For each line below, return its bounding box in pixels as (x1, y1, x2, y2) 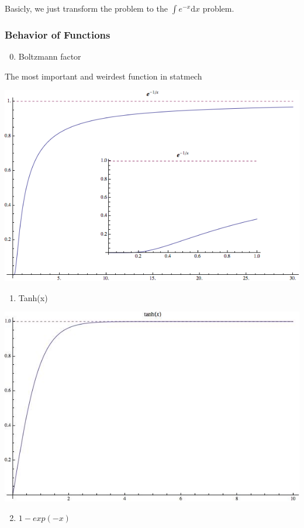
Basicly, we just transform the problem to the (5, 2, 168, 14)
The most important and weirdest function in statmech (5, 70, 202, 82)
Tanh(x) (18, 291, 48, 303)
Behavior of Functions (5, 27, 110, 42)
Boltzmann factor (18, 50, 81, 63)
